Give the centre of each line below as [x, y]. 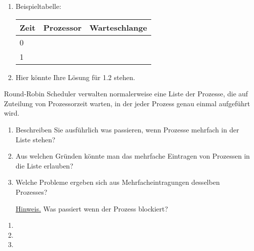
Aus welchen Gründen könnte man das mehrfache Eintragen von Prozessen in [133, 156]
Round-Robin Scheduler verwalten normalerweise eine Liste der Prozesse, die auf [126, 94]
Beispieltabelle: [38, 6]
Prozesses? [31, 191]
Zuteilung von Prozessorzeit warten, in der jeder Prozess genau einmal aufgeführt [127, 103]
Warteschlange [118, 27]
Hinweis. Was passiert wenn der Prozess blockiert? [92, 208]
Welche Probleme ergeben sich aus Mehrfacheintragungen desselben [118, 182]
